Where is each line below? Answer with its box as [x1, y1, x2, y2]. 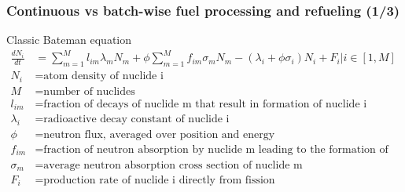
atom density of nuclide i [43, 71, 164, 82]
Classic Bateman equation [6, 31, 131, 48]
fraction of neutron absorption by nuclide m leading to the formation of [43, 144, 388, 156]
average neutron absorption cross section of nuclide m [43, 159, 303, 171]
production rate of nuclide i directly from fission [43, 174, 275, 186]
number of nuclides [43, 85, 135, 97]
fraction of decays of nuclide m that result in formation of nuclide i [43, 98, 367, 110]
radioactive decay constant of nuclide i [43, 114, 230, 125]
